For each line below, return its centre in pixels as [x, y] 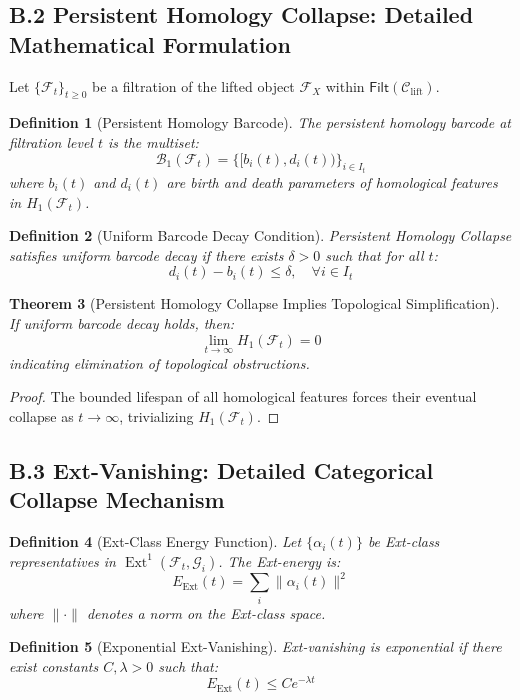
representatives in [62, 560]
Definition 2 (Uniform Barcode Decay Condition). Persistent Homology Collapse [260, 235]
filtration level [51, 141]
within [345, 85]
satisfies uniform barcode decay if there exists [146, 254]
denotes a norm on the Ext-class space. [206, 612]
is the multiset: [153, 141]
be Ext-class [403, 541]
